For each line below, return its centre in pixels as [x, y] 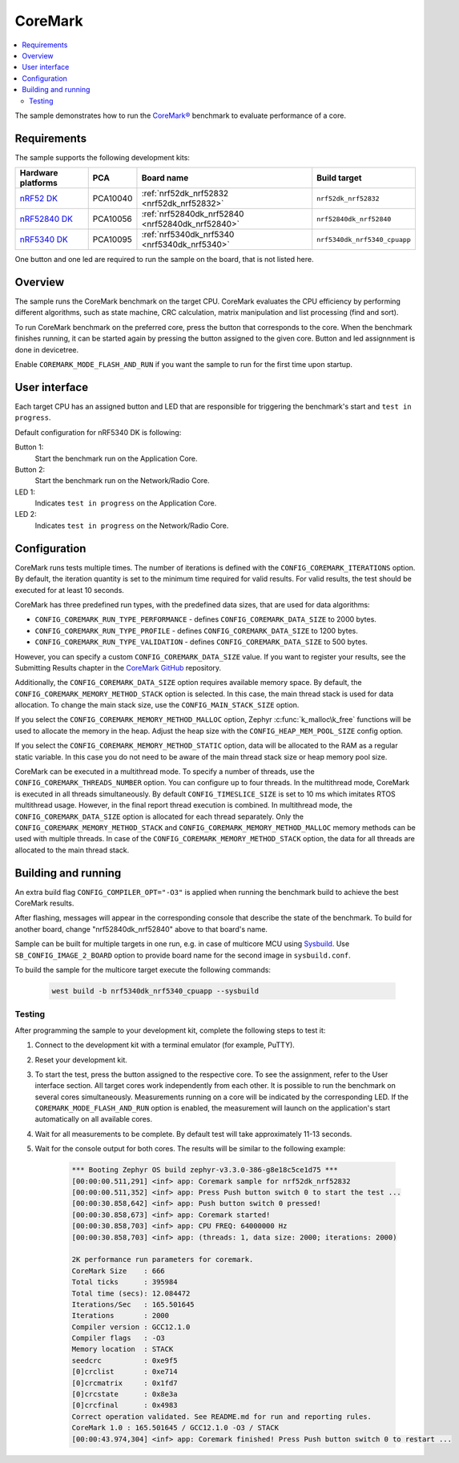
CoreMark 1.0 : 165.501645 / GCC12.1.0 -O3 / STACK [175, 1428]
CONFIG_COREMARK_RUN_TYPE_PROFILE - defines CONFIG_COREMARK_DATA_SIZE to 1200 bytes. [196, 631]
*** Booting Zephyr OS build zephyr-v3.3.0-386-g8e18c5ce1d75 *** [205, 1170]
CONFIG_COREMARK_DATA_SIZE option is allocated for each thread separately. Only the [159, 816]
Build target [339, 178]
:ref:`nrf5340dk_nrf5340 [188, 235]
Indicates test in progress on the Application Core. [126, 503]
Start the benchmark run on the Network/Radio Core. [122, 481]
